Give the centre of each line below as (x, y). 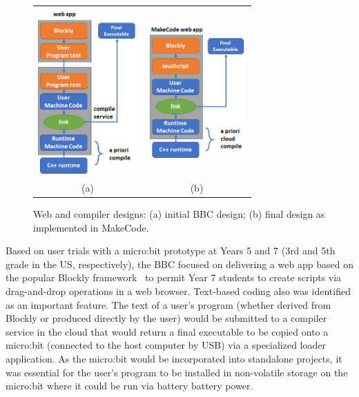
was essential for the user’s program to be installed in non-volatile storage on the (177, 372)
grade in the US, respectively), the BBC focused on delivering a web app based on (179, 264)
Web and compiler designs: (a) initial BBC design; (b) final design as (179, 213)
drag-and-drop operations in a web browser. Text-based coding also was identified (178, 291)
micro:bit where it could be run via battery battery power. (129, 386)
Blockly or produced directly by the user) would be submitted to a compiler (166, 318)
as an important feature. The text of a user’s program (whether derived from (168, 304)
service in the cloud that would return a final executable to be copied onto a (167, 331)
